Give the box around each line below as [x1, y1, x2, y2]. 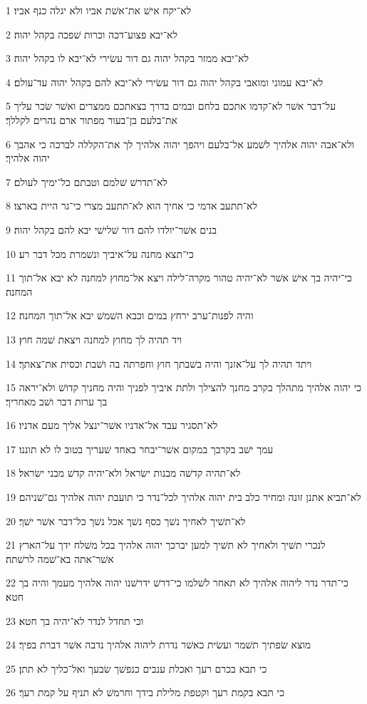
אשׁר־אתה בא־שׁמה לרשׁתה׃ [6, 551, 114, 566]
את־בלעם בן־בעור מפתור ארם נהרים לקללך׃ [6, 112, 177, 127]
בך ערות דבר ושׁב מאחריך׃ [6, 393, 108, 408]
